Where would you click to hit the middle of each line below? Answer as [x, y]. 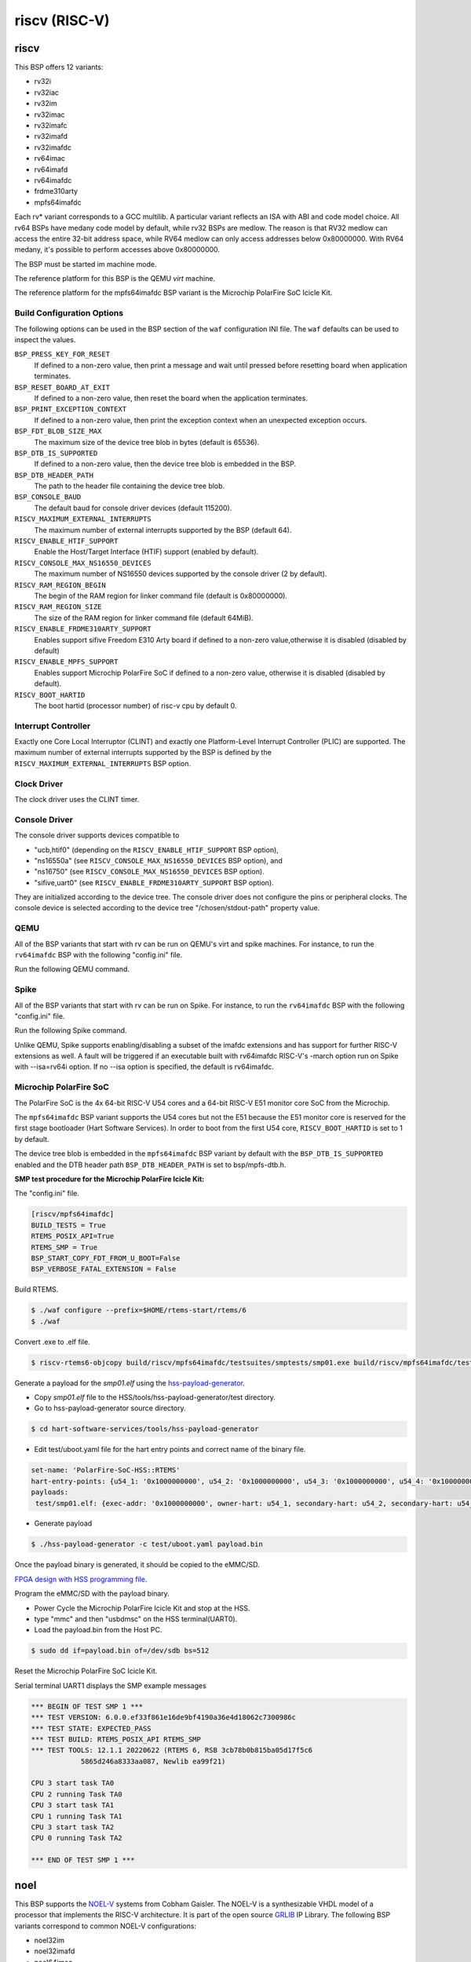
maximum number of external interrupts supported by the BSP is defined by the [143, 753]
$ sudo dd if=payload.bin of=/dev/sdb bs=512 [120, 1651]
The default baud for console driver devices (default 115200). [133, 508]
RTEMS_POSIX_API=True [73, 1236]
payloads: [50, 1492]
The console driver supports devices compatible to [97, 835]
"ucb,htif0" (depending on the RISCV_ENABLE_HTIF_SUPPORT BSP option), [156, 850]
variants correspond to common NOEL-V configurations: [105, 1926]
